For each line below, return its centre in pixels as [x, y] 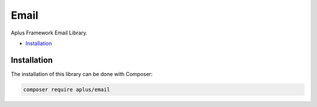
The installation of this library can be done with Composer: [82, 74]
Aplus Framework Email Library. [49, 33]
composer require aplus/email [67, 89]
